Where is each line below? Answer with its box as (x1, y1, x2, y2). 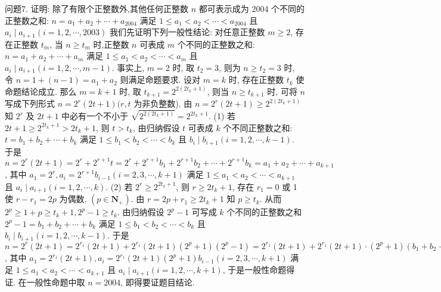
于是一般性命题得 (228, 263, 295, 276)
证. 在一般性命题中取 (5, 275, 85, 288)
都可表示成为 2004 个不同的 (198, 2, 305, 14)
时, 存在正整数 (228, 73, 284, 86)
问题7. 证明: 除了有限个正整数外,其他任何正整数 (5, 2, 188, 14)
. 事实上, (111, 61, 145, 73)
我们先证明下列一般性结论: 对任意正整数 (109, 26, 265, 38)
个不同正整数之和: (223, 121, 293, 133)
